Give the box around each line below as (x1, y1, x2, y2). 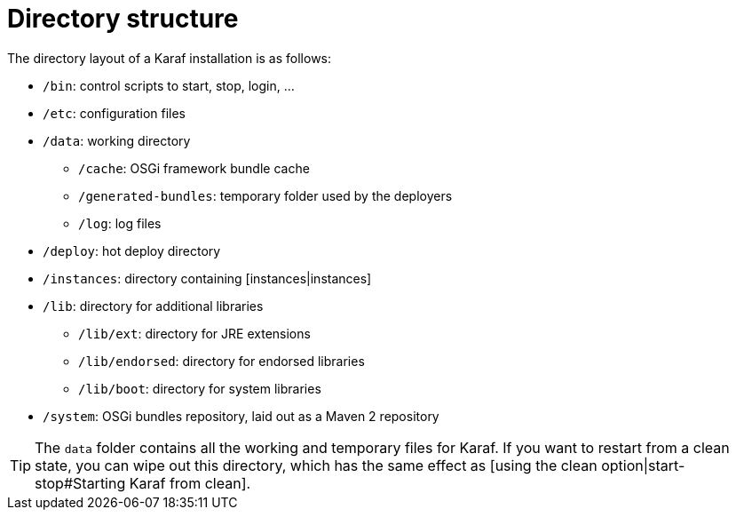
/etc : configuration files (43, 105, 186, 121)
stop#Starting (35, 473, 126, 492)
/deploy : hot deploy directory (43, 243, 221, 258)
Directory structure (7, 4, 239, 34)
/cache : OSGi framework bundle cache (78, 160, 310, 176)
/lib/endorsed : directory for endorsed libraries (78, 353, 365, 369)
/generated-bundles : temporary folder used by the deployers (78, 187, 453, 203)
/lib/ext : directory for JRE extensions (78, 325, 311, 341)
